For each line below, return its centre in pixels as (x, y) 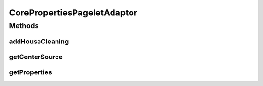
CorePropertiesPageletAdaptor (73, 13)
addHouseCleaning (39, 41)
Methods (24, 26)
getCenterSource (36, 57)
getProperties (30, 72)
